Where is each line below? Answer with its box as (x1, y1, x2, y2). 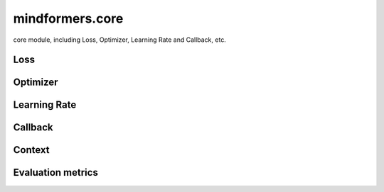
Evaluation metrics (13, 166, 99, 179)
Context (13, 144, 50, 156)
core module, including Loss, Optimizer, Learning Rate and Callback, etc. (13, 35, 227, 44)
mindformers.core (13, 11, 124, 26)
